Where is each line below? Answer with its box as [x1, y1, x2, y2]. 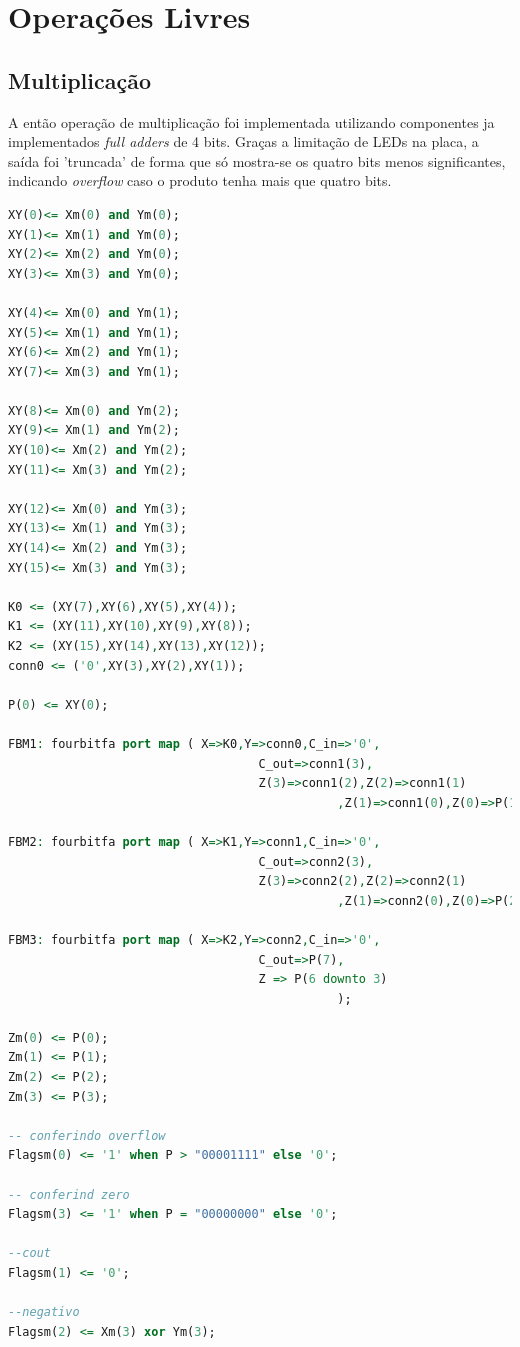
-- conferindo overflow [8, 1128, 166, 1143]
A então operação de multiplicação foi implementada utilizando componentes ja [8, 111, 495, 132]
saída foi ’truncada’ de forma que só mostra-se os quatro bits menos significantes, [8, 150, 506, 171]
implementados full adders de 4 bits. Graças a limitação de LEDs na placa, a [8, 131, 479, 152]
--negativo [8, 1305, 80, 1320]
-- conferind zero [8, 1187, 130, 1202]
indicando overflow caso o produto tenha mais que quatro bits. [8, 170, 392, 191]
